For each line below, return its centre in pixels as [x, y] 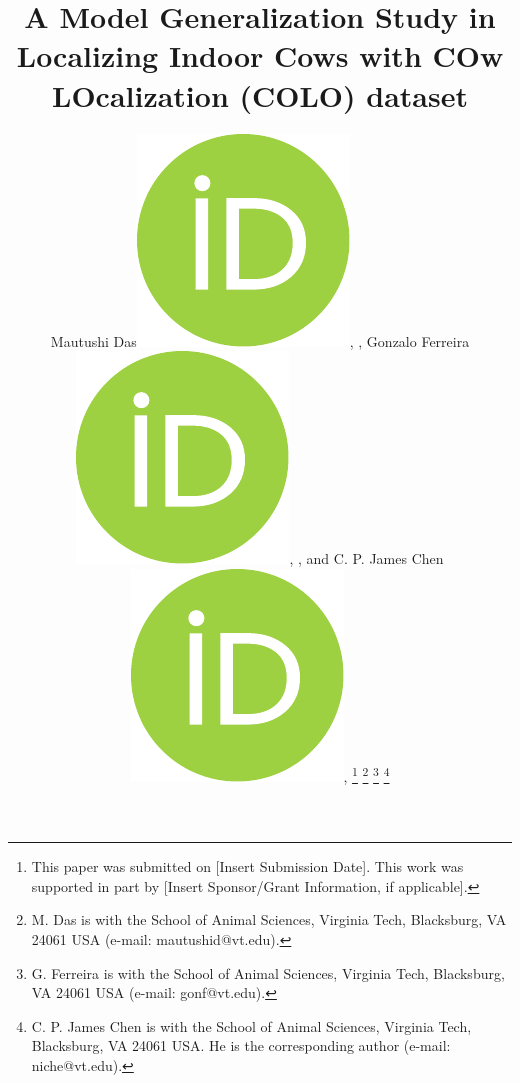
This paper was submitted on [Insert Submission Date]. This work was [247, 866]
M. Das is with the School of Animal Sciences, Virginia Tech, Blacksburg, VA [269, 919]
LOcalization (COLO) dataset [260, 94]
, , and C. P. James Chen [366, 558]
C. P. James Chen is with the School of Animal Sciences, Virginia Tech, [251, 1025]
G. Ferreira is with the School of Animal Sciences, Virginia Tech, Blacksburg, [268, 972]
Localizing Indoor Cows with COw [260, 55]
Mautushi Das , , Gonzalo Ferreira [260, 340]
